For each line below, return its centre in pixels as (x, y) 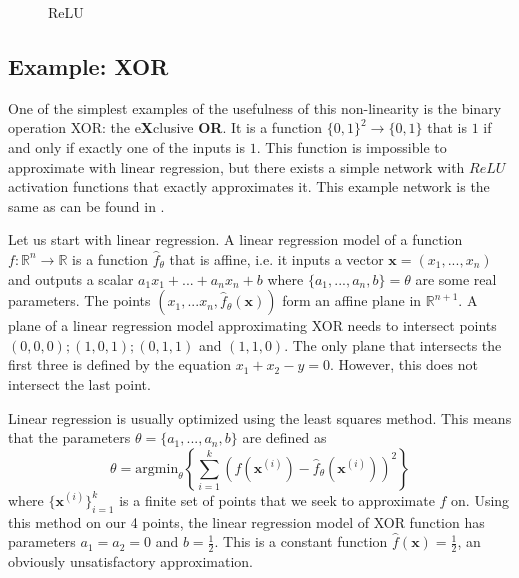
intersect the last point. (79, 383)
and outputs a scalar (71, 278)
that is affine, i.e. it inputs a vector (276, 258)
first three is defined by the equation (120, 364)
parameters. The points (79, 300)
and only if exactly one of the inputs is (127, 146)
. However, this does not (403, 364)
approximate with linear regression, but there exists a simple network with (236, 166)
